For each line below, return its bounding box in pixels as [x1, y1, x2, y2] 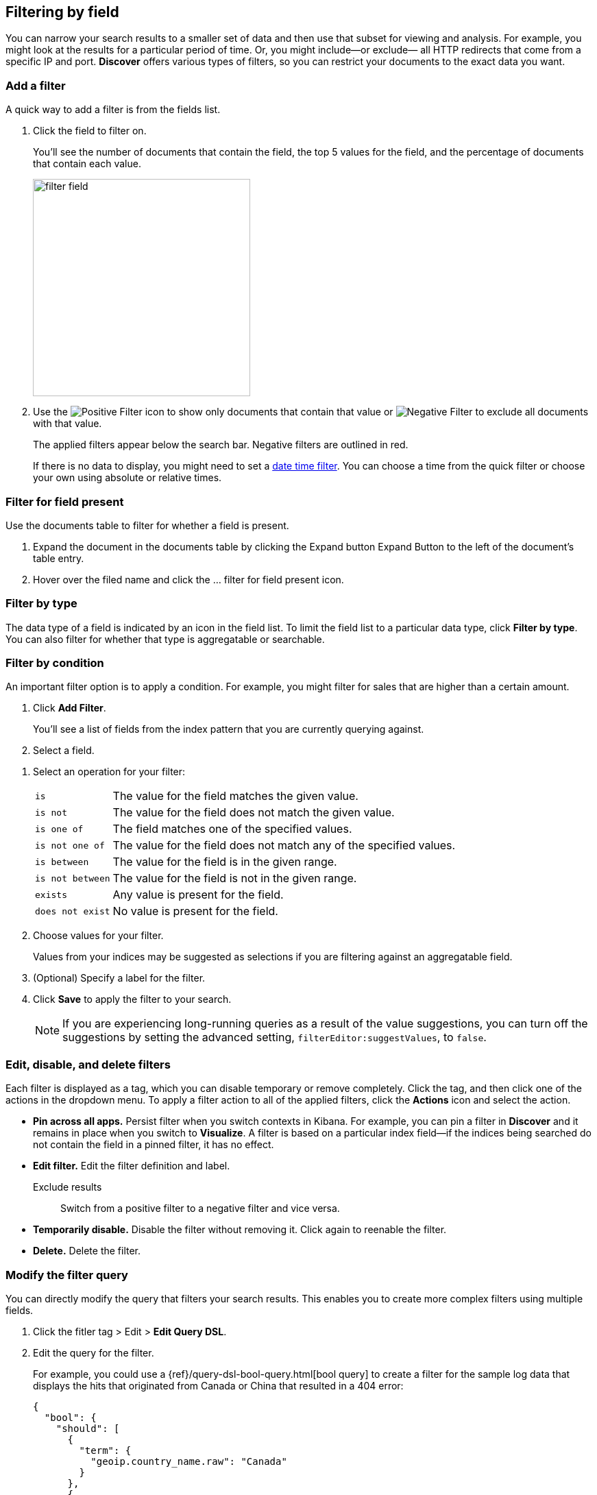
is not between [35, 873, 110, 884]
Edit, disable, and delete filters [5, 1057, 171, 1071]
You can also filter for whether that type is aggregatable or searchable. [5, 633, 325, 645]
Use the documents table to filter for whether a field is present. [5, 519, 289, 531]
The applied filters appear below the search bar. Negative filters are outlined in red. [33, 439, 409, 451]
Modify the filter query [5, 1267, 128, 1282]
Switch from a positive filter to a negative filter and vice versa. [60, 1202, 340, 1215]
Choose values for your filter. [33, 929, 164, 942]
